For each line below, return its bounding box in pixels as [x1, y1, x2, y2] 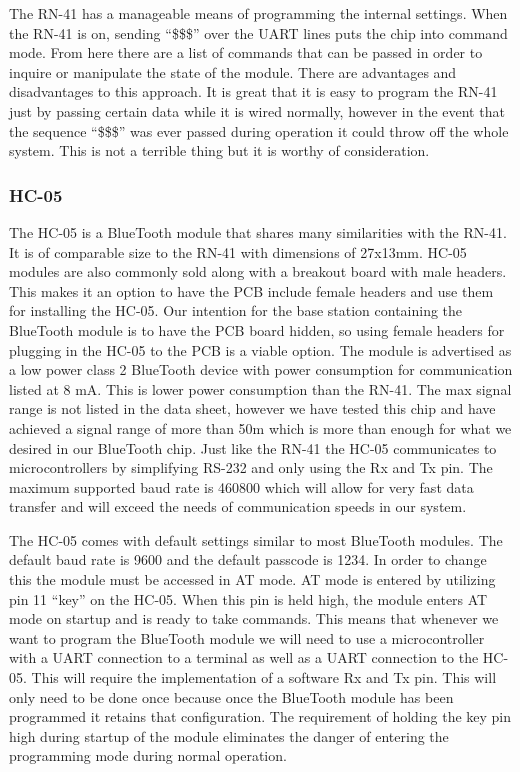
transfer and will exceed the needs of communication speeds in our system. [9, 496, 467, 517]
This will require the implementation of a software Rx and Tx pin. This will [31, 667, 497, 688]
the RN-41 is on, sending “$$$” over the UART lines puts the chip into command [9, 22, 508, 43]
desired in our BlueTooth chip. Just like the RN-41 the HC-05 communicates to [9, 437, 497, 458]
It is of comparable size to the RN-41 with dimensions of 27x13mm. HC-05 [9, 241, 467, 262]
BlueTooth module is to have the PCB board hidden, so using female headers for [9, 319, 505, 340]
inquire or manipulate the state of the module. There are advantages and [9, 61, 457, 82]
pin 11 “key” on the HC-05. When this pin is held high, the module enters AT [9, 588, 488, 609]
